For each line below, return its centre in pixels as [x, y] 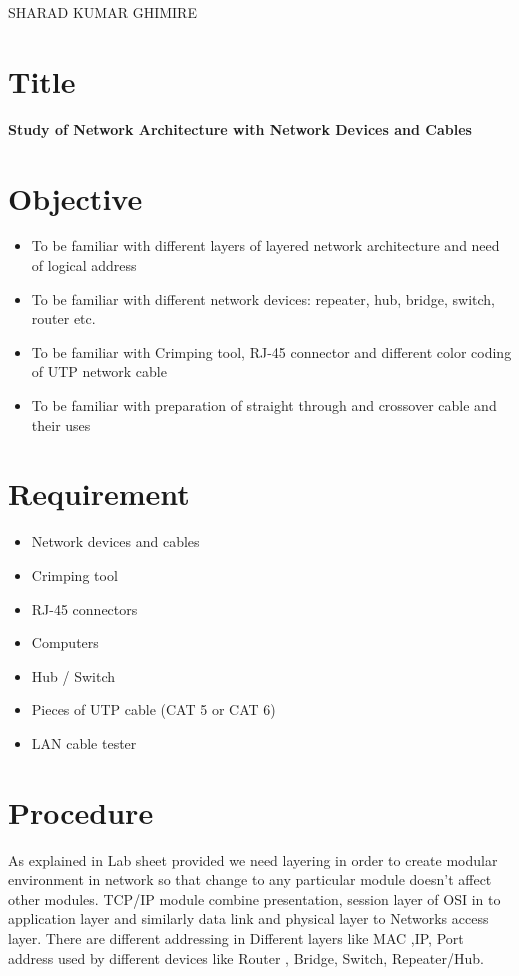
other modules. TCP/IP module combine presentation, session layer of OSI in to [254, 898]
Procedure [81, 811]
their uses [61, 424]
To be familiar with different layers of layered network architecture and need [265, 245]
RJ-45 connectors [84, 608]
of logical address [84, 265]
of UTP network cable [99, 371]
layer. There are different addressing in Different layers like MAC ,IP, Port [236, 937]
